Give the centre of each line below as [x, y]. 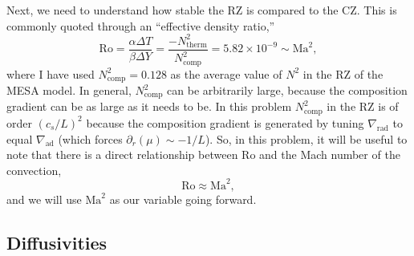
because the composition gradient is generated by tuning [225, 122]
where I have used [51, 73]
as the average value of [226, 73]
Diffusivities [57, 242]
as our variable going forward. [183, 199]
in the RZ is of [363, 106]
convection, [34, 170]
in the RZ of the [343, 73]
